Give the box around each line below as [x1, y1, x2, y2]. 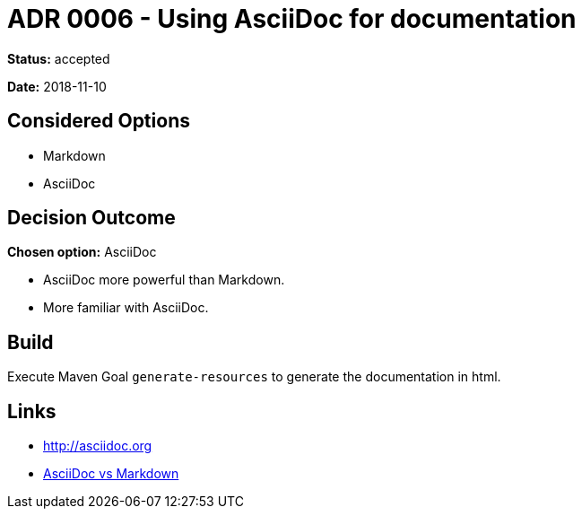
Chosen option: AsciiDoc [7, 244, 157, 260]
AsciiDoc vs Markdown [43, 466, 179, 482]
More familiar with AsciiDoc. [43, 300, 209, 316]
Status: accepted [7, 50, 110, 66]
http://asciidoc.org [43, 438, 152, 454]
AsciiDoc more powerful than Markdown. [43, 272, 285, 288]
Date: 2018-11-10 [7, 78, 107, 94]
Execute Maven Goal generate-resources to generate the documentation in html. [7, 369, 501, 385]
